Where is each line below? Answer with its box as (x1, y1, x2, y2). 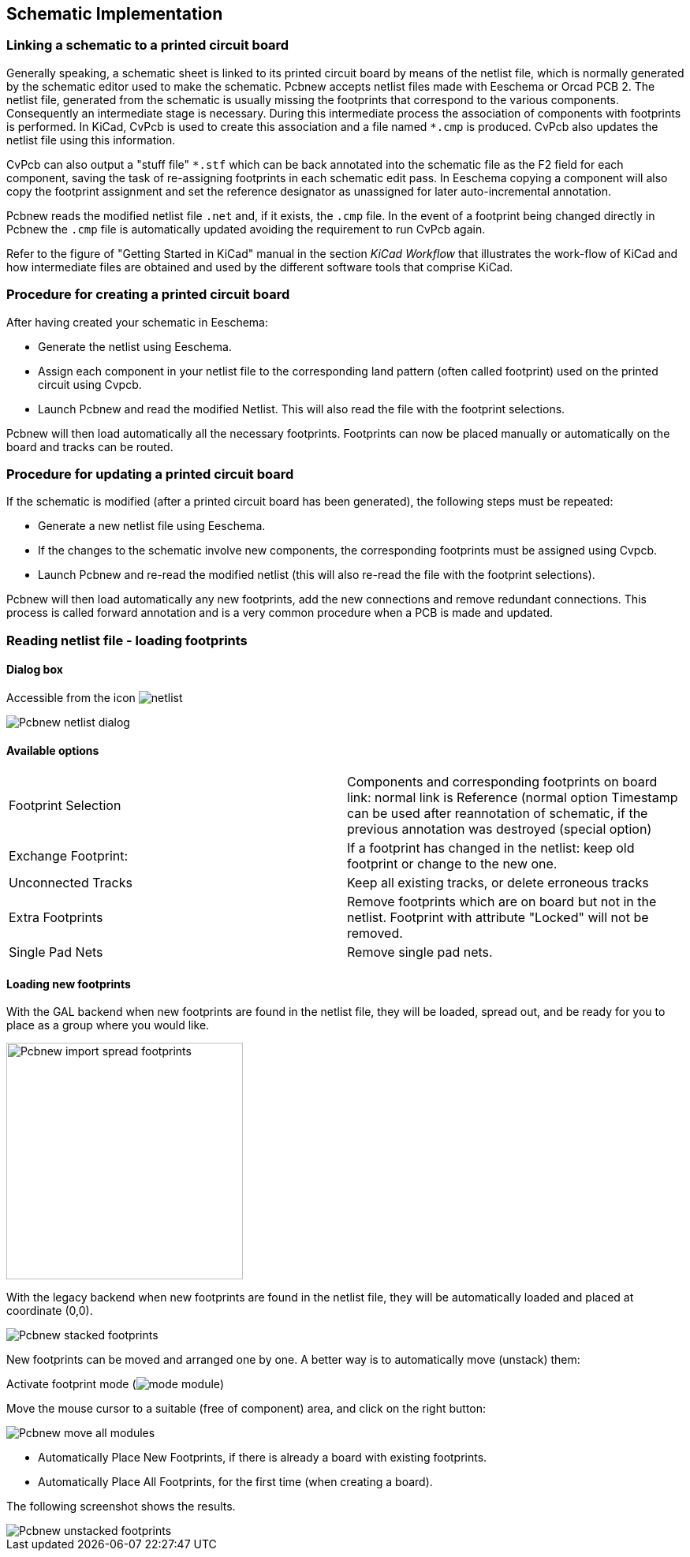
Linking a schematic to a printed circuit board (6, 37, 289, 54)
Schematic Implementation (6, 4, 223, 24)
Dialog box (6, 663, 63, 677)
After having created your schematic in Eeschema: (6, 315, 268, 329)
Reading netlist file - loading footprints (6, 632, 248, 648)
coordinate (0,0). (6, 1304, 93, 1318)
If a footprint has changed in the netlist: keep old (347, 840, 635, 857)
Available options (6, 743, 99, 757)
